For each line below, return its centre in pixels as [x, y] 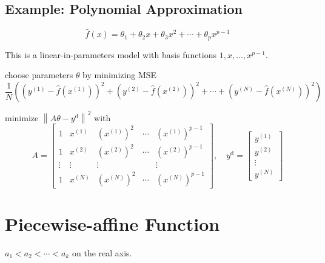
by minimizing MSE [120, 75]
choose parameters [39, 75]
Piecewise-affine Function [112, 224]
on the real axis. [102, 252]
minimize [22, 117]
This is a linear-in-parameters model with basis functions [111, 54]
